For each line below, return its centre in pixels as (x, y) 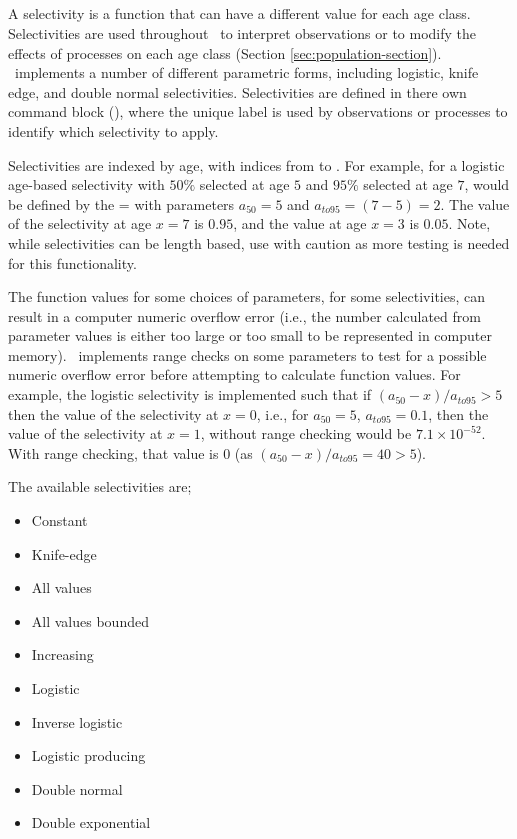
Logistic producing (88, 755)
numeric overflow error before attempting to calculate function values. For (234, 374)
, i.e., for (282, 413)
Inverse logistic (77, 721)
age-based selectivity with (86, 184)
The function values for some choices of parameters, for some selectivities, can (247, 296)
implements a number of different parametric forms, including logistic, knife (246, 72)
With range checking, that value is (113, 452)
